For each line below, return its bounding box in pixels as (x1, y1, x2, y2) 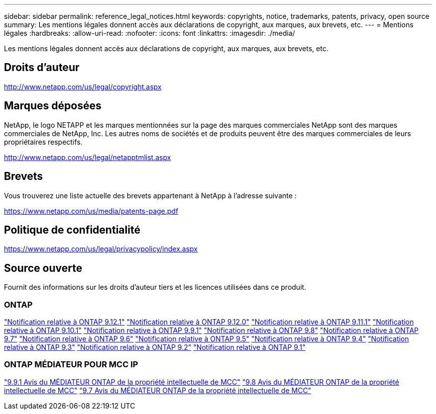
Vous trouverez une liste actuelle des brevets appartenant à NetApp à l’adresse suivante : (4, 191, 297, 200)
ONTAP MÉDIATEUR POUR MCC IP (4, 359, 138, 370)
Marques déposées (4, 99, 102, 112)
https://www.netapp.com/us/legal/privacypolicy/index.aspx (4, 245, 198, 253)
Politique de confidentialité (4, 223, 140, 236)
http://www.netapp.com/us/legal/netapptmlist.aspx (4, 153, 171, 162)
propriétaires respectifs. (4, 137, 83, 146)
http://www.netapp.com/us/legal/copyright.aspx (4, 82, 162, 91)
